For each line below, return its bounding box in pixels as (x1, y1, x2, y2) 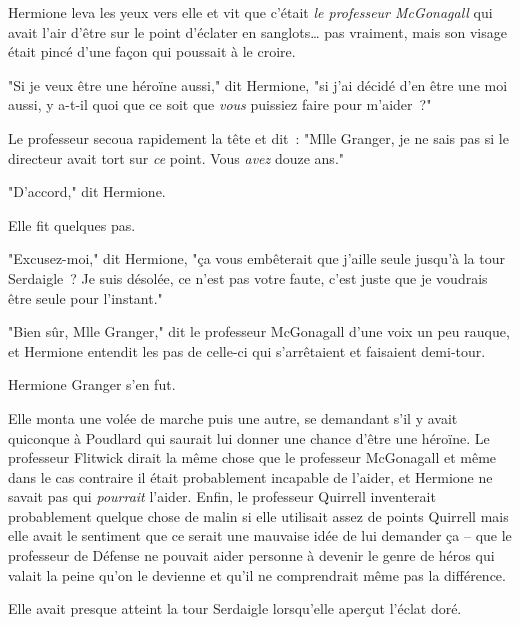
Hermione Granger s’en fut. (8, 374, 176, 395)
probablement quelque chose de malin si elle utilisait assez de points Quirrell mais (8, 505, 509, 526)
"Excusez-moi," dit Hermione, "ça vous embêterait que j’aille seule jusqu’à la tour (8, 248, 505, 269)
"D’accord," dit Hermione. (8, 181, 166, 202)
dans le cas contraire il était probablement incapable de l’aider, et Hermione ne (8, 466, 493, 487)
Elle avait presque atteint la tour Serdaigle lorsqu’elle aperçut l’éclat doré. (8, 598, 462, 619)
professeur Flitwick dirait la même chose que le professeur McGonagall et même (8, 447, 497, 468)
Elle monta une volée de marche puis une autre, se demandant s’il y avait (8, 407, 458, 428)
